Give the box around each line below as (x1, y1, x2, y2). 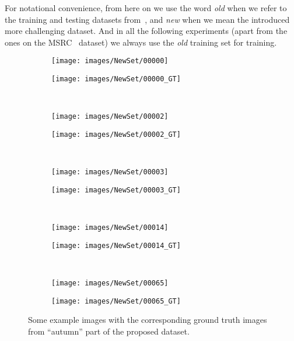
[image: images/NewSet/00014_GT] (51, 241, 181, 250)
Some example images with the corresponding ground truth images (28, 314, 267, 326)
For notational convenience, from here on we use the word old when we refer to (5, 2, 287, 13)
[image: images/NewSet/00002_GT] (51, 130, 181, 139)
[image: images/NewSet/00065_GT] (51, 297, 181, 305)
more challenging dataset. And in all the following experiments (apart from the (5, 25, 288, 37)
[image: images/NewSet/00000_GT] (51, 75, 181, 84)
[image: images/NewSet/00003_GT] (51, 185, 181, 194)
